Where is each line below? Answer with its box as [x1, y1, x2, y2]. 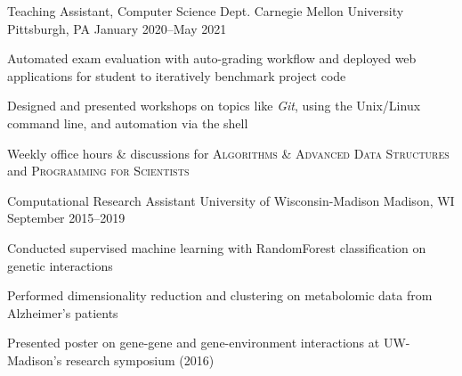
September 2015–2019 [7, 208, 126, 227]
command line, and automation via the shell [7, 113, 248, 132]
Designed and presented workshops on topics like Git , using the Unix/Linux [7, 96, 421, 115]
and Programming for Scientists [7, 161, 190, 180]
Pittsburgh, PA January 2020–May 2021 [7, 19, 227, 37]
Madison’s [7, 350, 62, 369]
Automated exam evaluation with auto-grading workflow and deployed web [7, 49, 417, 68]
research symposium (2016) [65, 350, 215, 369]
